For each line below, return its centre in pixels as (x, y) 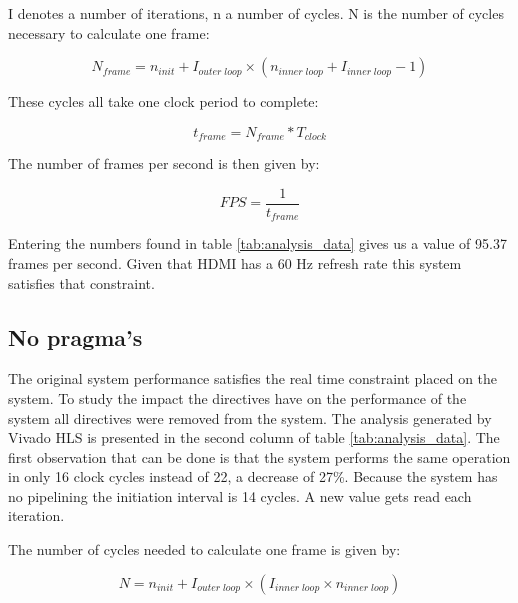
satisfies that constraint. (81, 282)
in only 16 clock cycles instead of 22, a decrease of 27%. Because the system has (253, 476)
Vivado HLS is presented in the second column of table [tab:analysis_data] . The (254, 437)
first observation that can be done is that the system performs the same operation (259, 456)
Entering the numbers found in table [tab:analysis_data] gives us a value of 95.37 (257, 243)
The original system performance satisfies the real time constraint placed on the (253, 378)
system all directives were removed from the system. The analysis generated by (250, 417)
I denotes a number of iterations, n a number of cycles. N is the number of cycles (256, 13)
